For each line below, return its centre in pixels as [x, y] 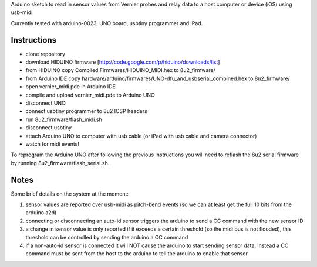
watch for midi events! [52, 144]
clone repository [45, 54]
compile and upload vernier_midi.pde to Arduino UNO [90, 95]
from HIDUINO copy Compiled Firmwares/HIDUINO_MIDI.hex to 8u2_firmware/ [120, 70]
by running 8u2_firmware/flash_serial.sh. [60, 163]
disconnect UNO [45, 103]
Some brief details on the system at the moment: [70, 194]
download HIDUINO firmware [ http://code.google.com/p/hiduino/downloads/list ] [123, 62]
